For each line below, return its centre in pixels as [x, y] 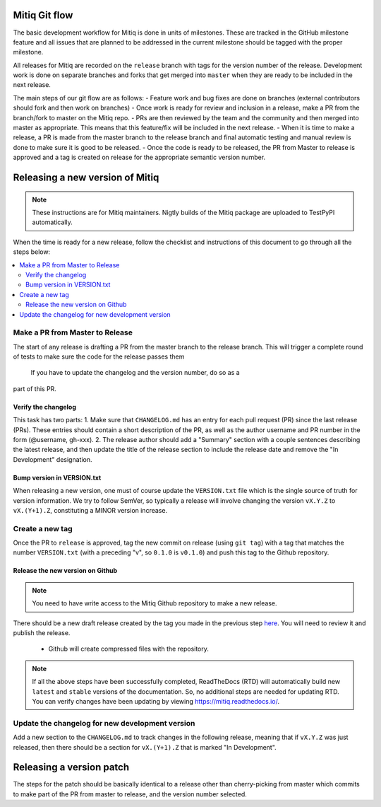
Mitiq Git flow [43, 15]
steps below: [32, 252]
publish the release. [42, 633]
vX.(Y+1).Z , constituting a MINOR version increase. [90, 510]
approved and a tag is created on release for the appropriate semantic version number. [139, 157]
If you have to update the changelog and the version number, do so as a [135, 373]
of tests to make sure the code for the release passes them [99, 356]
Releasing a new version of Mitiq [86, 178]
